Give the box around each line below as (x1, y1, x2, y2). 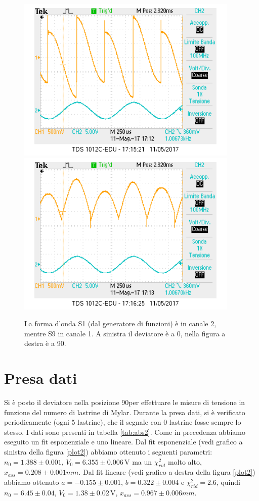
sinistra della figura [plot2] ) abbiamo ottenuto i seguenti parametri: (4, 446, 212, 457)
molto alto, (167, 456, 202, 467)
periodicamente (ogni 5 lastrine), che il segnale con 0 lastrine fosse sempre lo (4, 417, 241, 427)
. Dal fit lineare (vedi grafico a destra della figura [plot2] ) (78, 467, 255, 477)
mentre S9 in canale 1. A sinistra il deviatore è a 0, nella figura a (24, 328, 226, 338)
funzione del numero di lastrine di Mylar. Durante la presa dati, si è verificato (4, 407, 245, 417)
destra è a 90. (24, 338, 66, 348)
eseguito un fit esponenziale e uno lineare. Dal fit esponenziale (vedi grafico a (4, 436, 243, 447)
